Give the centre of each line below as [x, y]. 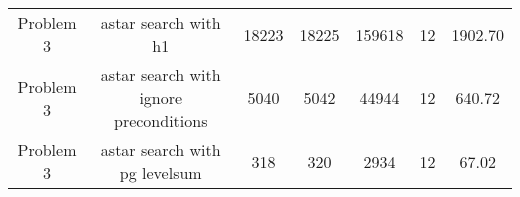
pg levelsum [160, 172]
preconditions [160, 120]
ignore [161, 97]
